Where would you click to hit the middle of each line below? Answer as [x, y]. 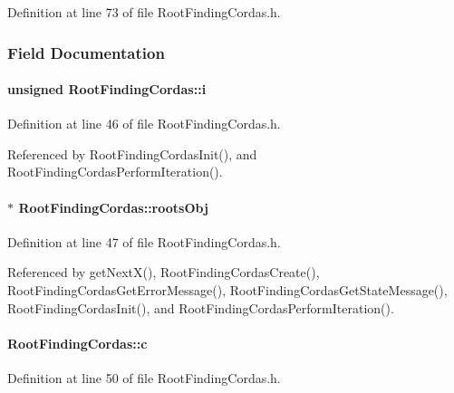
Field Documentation [86, 52]
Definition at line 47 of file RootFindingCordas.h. [144, 241]
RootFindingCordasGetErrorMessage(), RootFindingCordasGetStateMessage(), [227, 290]
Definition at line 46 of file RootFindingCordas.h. [144, 124]
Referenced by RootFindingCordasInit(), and [132, 153]
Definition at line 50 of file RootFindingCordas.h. [144, 377]
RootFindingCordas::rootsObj [113, 207]
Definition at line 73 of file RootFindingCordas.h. [144, 12]
